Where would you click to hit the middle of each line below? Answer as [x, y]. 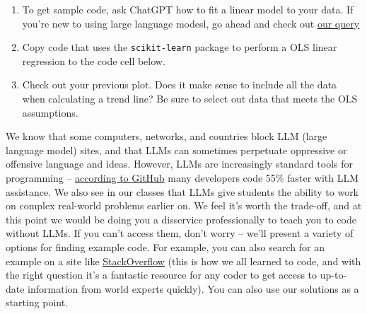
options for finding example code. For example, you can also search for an [165, 246]
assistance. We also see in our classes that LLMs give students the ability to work [182, 191]
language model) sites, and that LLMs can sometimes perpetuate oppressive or [176, 150]
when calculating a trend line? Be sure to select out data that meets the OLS [190, 99]
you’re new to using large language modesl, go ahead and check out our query [191, 23]
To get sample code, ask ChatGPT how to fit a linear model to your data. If [188, 9]
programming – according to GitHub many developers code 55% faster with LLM [182, 178]
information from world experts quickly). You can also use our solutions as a [193, 288]
